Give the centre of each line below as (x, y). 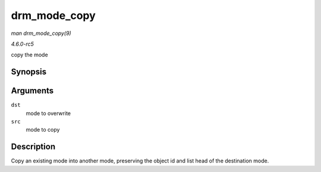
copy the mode (29, 55)
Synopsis (29, 72)
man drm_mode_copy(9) (41, 33)
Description (33, 147)
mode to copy (43, 130)
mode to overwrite (48, 113)
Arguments (32, 91)
